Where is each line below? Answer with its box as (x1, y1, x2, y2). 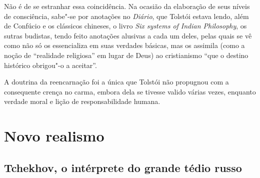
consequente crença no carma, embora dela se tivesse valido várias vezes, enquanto (4, 86, 256, 96)
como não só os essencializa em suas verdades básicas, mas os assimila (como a (4, 40, 245, 50)
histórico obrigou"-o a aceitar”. (4, 59, 97, 70)
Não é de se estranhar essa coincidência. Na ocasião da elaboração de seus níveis (4, 1, 250, 11)
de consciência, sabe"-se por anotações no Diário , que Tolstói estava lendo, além (4, 10, 249, 21)
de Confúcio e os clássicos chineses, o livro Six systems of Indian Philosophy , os (4, 20, 247, 31)
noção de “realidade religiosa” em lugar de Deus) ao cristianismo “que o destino (4, 49, 248, 60)
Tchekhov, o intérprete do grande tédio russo (4, 159, 242, 175)
